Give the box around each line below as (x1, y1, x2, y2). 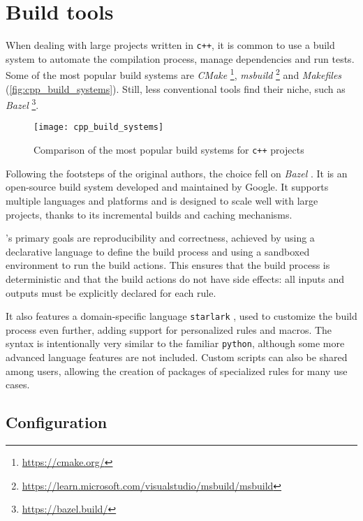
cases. (6, 377, 30, 392)
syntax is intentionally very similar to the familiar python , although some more (6, 336, 345, 351)
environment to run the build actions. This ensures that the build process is (6, 258, 330, 272)
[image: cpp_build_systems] (34, 122, 164, 133)
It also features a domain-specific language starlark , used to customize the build (6, 309, 357, 323)
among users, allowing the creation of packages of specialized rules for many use (6, 363, 348, 378)
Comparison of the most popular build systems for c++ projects (34, 142, 304, 157)
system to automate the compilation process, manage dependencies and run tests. (6, 51, 355, 66)
